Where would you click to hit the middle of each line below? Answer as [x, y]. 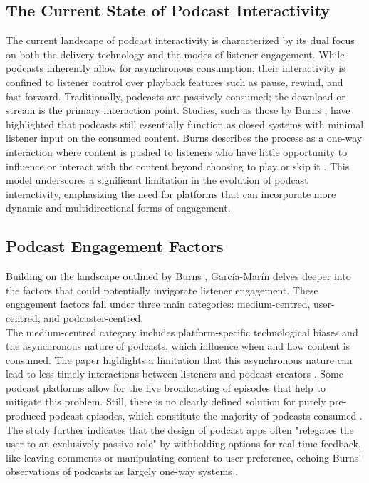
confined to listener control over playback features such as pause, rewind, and [175, 82]
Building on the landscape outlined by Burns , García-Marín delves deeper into [178, 276]
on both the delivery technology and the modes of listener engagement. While [175, 54]
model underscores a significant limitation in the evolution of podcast [157, 180]
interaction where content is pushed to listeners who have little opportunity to [177, 151]
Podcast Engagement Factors [115, 246]
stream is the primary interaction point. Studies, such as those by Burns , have [178, 110]
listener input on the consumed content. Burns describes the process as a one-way [184, 138]
